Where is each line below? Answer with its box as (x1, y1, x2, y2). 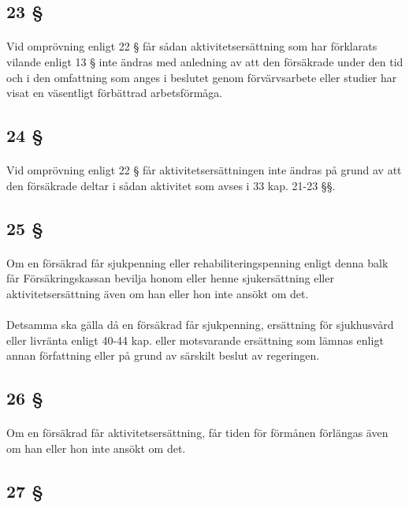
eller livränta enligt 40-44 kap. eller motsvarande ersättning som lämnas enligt (6, 331, 384, 348)
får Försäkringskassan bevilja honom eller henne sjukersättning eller (6, 270, 334, 286)
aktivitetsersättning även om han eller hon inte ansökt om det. (6, 285, 309, 301)
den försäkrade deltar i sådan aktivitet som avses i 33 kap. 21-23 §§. (6, 177, 336, 193)
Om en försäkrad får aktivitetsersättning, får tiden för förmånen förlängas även (6, 424, 389, 441)
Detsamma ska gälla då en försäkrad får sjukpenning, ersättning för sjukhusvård (6, 316, 394, 333)
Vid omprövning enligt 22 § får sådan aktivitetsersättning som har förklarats (6, 38, 377, 54)
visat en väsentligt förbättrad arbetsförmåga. (6, 84, 223, 101)
